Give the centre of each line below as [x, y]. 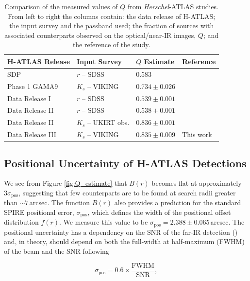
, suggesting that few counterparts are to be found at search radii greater [127, 192]
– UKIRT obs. [108, 122]
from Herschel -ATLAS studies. [173, 6]
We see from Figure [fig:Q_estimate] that [66, 183]
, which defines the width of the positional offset [159, 212]
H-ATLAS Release [39, 61]
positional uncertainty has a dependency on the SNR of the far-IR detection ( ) [121, 232]
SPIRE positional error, [39, 212]
